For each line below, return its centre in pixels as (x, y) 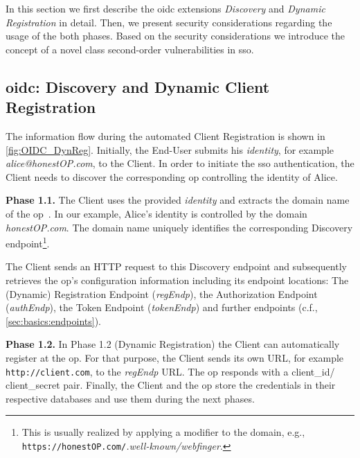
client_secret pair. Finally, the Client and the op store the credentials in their (171, 385)
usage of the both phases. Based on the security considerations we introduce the (175, 36)
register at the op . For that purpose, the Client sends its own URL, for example (175, 357)
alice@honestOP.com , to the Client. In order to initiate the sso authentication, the (180, 163)
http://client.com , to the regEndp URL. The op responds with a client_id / (170, 371)
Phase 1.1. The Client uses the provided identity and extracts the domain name (178, 200)
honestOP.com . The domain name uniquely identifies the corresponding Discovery (179, 227)
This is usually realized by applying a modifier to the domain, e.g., (163, 432)
